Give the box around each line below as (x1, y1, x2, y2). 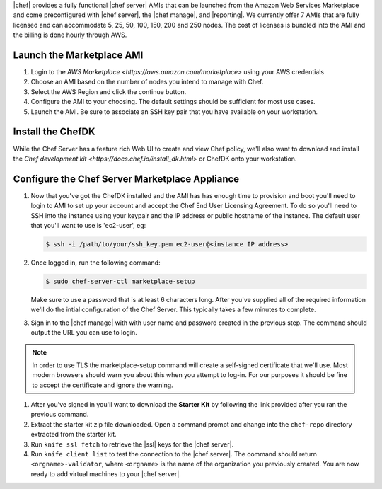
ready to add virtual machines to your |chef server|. (30, 469, 182, 478)
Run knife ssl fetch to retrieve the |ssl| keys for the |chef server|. (30, 439, 234, 449)
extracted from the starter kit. (30, 430, 117, 439)
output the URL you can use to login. (30, 328, 137, 337)
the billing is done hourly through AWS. (13, 30, 127, 39)
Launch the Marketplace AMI (13, 49, 144, 61)
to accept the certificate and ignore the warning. (32, 381, 173, 389)
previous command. (30, 410, 89, 419)
